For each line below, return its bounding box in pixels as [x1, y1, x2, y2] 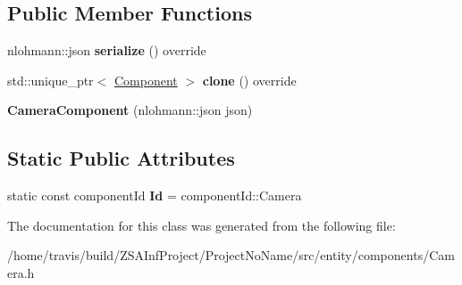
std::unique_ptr [7, 70, 94, 89]
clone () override [202, 70, 297, 89]
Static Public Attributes [7, 144, 235, 172]
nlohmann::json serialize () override [7, 41, 206, 60]
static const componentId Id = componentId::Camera [7, 186, 302, 205]
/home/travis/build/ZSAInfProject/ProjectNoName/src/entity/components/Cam [7, 246, 455, 265]
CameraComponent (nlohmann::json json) [7, 101, 253, 119]
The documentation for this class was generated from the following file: [7, 216, 396, 234]
